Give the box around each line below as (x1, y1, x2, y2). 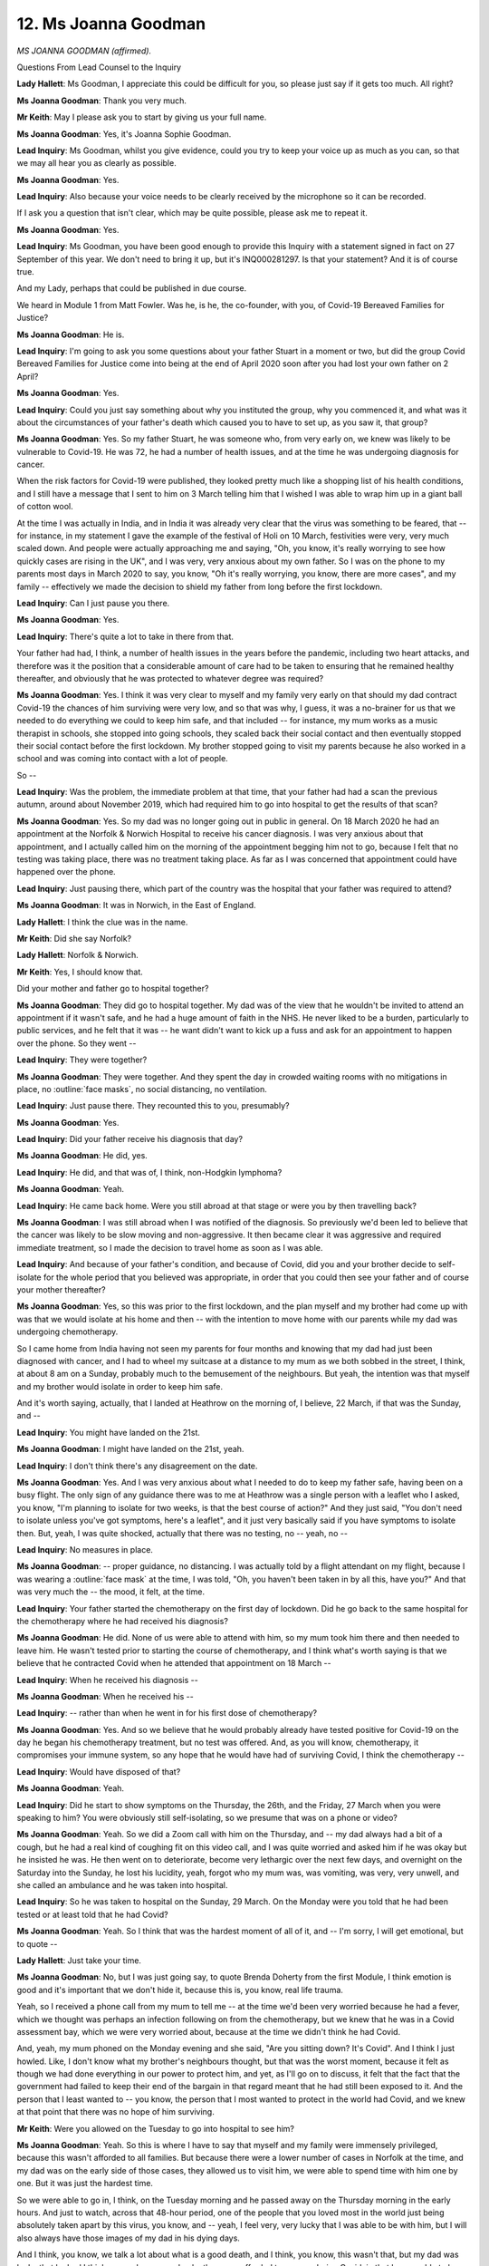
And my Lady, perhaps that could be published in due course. (16, 283, 247, 294)
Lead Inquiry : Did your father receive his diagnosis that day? (16, 1134, 244, 1145)
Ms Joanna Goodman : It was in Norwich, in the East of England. (16, 900, 257, 911)
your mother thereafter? (16, 1283, 106, 1295)
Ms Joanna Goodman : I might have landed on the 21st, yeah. (16, 1444, 244, 1455)
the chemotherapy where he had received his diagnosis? (16, 1615, 228, 1626)
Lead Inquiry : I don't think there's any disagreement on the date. (16, 1460, 258, 1471)
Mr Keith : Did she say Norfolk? (16, 933, 132, 944)
